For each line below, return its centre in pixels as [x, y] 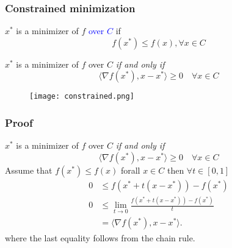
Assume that [29, 170]
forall [130, 170]
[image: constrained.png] [82, 97]
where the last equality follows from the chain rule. [100, 237]
